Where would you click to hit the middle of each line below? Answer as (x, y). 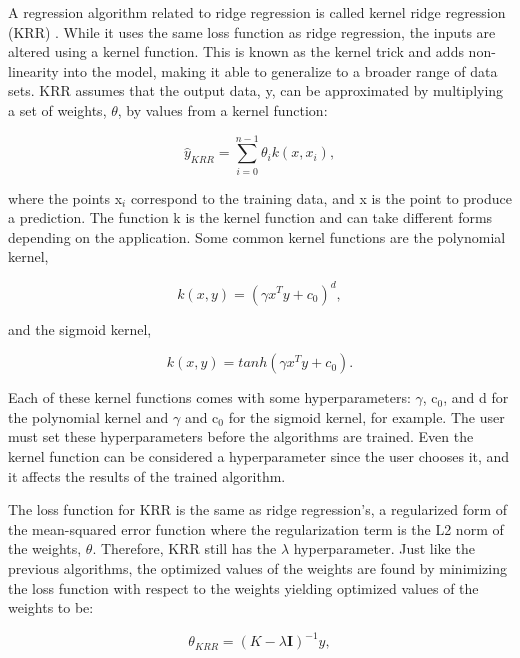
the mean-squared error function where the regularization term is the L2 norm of (256, 528)
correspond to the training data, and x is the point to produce (321, 197)
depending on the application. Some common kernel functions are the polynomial (257, 236)
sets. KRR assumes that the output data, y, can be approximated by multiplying (256, 90)
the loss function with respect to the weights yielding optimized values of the (243, 587)
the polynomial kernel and (88, 416)
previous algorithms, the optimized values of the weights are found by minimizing (257, 567)
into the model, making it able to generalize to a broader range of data (280, 70)
